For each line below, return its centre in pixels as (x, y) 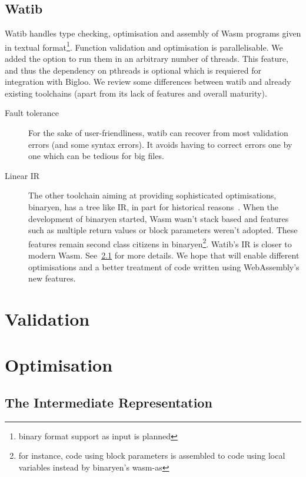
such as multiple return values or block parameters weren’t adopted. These (163, 230)
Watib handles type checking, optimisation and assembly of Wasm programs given (153, 33)
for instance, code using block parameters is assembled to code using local (152, 456)
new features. (52, 278)
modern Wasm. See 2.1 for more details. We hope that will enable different (164, 255)
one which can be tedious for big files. (96, 156)
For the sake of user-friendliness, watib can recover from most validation (158, 133)
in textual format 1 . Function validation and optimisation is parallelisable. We (144, 46)
